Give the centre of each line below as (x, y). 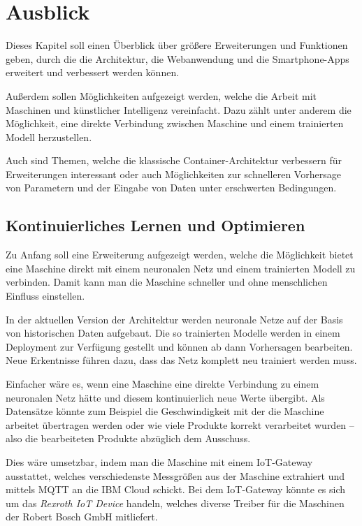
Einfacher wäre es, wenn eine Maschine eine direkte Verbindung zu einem (162, 384)
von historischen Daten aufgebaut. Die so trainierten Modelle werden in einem (173, 333)
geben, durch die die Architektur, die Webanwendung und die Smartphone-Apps (178, 58)
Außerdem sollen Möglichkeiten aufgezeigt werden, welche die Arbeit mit (161, 95)
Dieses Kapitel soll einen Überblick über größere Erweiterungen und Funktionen (177, 45)
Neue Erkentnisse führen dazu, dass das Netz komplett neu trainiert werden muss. (181, 360)
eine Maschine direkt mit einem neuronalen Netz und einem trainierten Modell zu (181, 268)
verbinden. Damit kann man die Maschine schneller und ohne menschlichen (167, 282)
